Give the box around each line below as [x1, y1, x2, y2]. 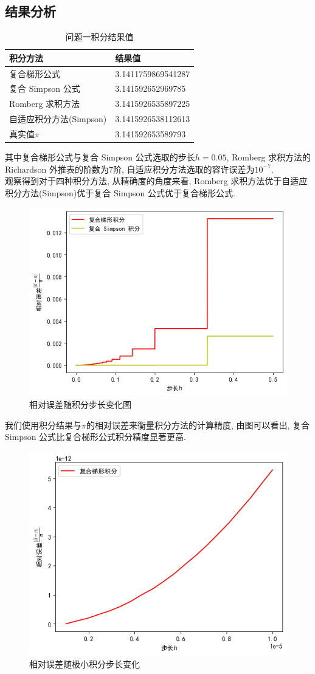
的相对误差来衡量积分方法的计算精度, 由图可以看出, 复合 [86, 418, 310, 431]
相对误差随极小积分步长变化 [29, 658, 140, 670]
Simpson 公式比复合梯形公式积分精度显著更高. [5, 430, 186, 443]
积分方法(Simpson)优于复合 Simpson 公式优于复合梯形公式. [5, 186, 235, 199]
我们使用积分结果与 [5, 418, 81, 431]
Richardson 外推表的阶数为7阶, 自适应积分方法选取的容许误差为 [5, 162, 255, 175]
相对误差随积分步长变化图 [29, 398, 131, 410]
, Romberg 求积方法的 [226, 151, 311, 163]
